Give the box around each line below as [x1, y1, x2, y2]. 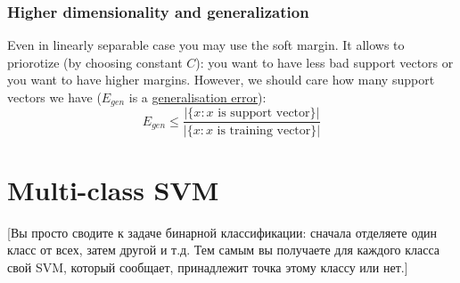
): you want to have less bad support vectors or [195, 53, 454, 71]
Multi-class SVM [7, 171, 219, 207]
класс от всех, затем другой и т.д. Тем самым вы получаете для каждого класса [7, 240, 440, 259]
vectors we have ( [7, 88, 102, 106]
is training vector [217, 124, 311, 137]
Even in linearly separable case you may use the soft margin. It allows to [7, 36, 405, 54]
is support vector [218, 107, 310, 120]
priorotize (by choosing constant [7, 53, 183, 71]
